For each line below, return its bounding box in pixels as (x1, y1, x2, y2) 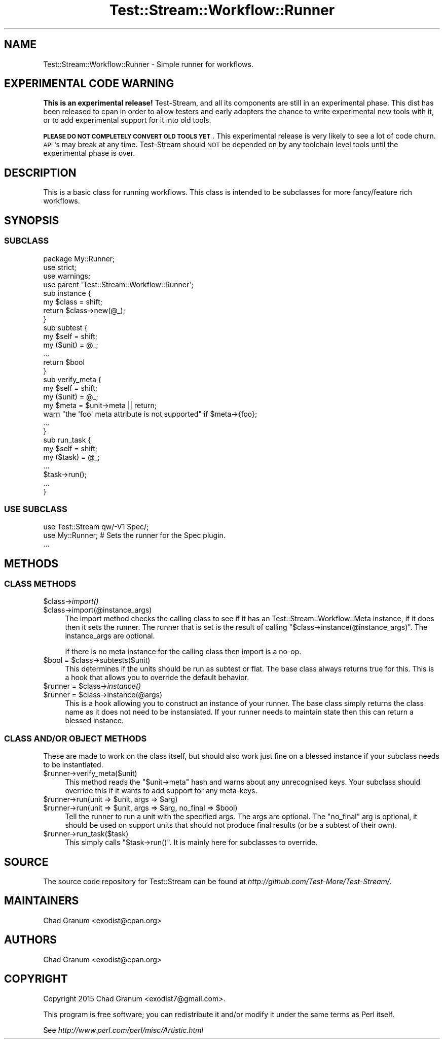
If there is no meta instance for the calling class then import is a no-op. (65, 647, 302, 656)
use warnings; (43, 271, 91, 280)
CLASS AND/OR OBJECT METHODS (4, 733, 147, 744)
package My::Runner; (43, 254, 115, 263)
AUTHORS (4, 933, 57, 947)
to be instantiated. (43, 760, 103, 769)
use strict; (43, 262, 77, 272)
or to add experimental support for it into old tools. (43, 116, 211, 125)
